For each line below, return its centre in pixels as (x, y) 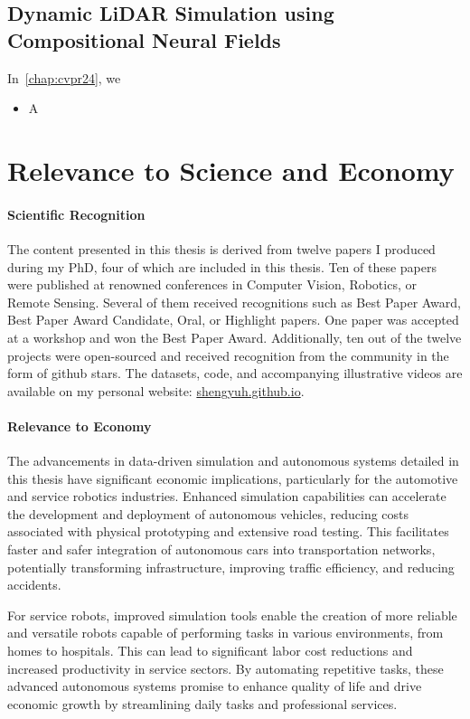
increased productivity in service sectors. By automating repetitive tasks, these (226, 668)
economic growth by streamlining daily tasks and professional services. (202, 703)
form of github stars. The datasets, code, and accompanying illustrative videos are (235, 373)
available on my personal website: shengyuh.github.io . (156, 390)
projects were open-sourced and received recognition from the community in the (228, 355)
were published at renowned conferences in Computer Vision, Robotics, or (212, 284)
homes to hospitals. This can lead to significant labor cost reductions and (210, 651)
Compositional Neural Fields (144, 39)
